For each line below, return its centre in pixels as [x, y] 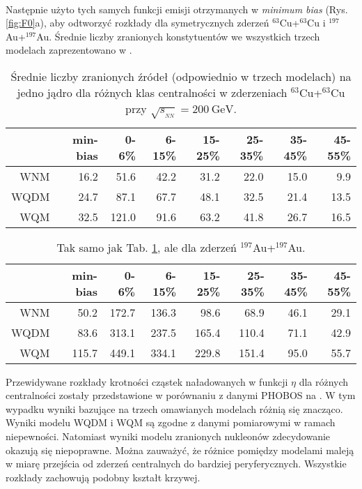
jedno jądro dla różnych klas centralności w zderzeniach [152, 92]
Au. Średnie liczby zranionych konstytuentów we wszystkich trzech [178, 36]
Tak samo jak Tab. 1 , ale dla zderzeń [147, 247]
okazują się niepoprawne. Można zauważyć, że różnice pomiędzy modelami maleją [180, 450]
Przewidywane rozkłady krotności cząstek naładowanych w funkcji [147, 381]
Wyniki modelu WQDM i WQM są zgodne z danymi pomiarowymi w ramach [171, 422]
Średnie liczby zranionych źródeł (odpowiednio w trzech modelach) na [181, 76]
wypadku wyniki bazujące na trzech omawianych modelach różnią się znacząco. [174, 408]
